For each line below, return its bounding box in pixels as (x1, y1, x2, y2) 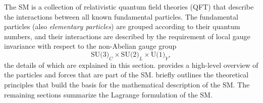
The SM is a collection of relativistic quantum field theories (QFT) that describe (4, 2, 254, 12)
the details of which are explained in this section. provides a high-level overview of (4, 59, 258, 70)
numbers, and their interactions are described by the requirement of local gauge (4, 31, 250, 41)
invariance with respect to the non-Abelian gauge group (4, 41, 177, 51)
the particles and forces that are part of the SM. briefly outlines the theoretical (4, 69, 249, 80)
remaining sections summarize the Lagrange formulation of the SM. (4, 89, 213, 99)
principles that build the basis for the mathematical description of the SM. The (4, 79, 250, 89)
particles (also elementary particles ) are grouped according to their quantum (4, 21, 240, 32)
